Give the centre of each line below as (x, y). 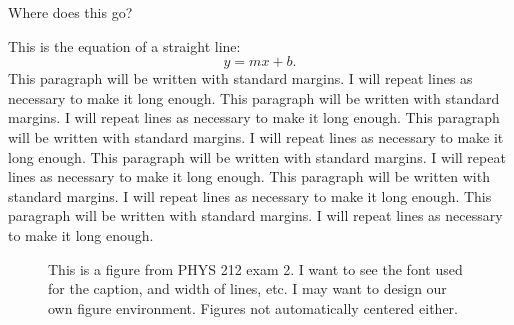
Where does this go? (70, 12)
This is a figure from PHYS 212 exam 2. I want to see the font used (255, 268)
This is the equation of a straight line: (124, 45)
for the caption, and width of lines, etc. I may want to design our (247, 288)
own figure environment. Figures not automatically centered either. (253, 307)
